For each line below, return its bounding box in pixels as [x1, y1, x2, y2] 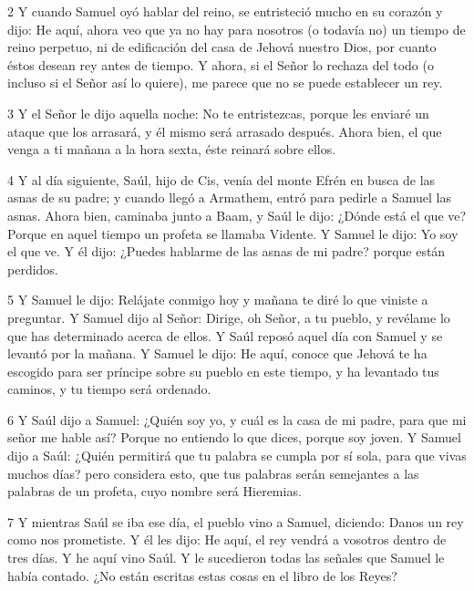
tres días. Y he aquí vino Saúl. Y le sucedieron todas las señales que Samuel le [7, 548, 445, 567]
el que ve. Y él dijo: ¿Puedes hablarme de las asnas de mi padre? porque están [7, 242, 446, 261]
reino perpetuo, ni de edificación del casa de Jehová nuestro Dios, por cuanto [7, 37, 437, 57]
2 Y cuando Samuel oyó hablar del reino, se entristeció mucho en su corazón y [7, 2, 443, 20]
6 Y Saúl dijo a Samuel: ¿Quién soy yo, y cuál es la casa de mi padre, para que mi [7, 410, 467, 429]
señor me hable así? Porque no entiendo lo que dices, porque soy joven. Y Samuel [7, 428, 461, 447]
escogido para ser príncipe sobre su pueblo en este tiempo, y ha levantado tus [7, 361, 439, 380]
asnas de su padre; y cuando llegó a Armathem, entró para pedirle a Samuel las [7, 188, 451, 207]
